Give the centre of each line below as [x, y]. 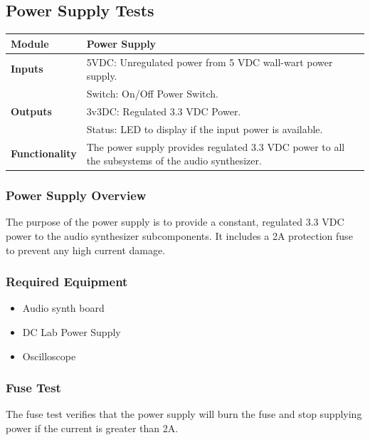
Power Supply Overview [76, 195]
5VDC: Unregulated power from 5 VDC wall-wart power [210, 62]
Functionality [44, 153]
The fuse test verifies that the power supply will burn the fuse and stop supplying [184, 414]
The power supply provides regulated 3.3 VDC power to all [216, 146]
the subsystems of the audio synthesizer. [174, 161]
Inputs [27, 69]
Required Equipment [67, 282]
